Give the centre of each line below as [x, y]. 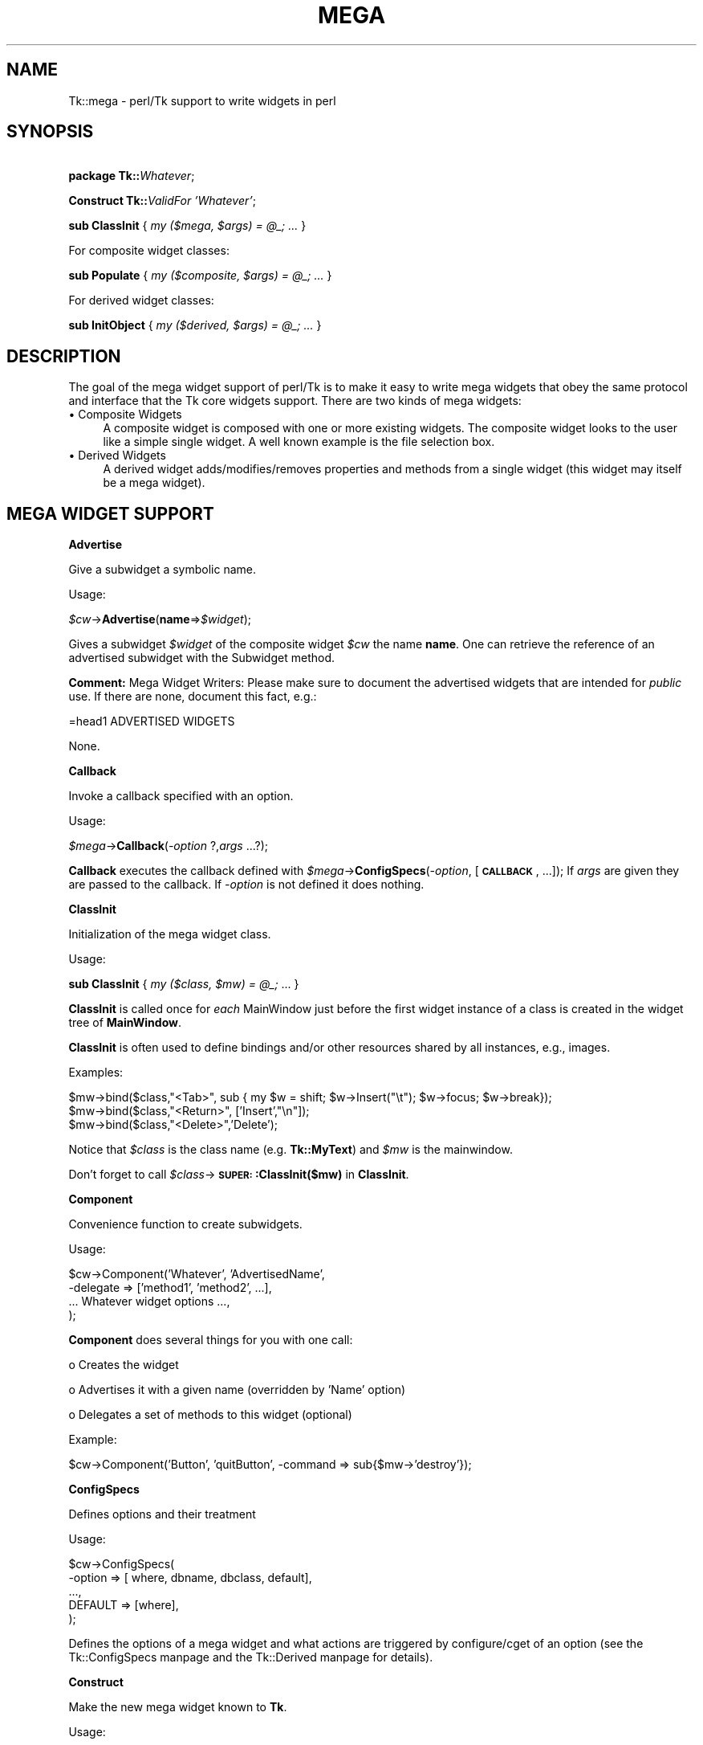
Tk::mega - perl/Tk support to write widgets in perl [202, 100]
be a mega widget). [154, 483]
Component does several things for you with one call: [211, 1340]
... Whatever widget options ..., [149, 1302]
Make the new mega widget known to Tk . [178, 1707]
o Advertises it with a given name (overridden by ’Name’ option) [237, 1390]
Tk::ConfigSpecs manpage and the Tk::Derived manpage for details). [251, 1657]
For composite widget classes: [149, 251]
